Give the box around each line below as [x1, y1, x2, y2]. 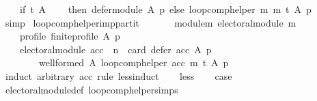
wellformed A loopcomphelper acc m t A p [38, 55, 229, 70]
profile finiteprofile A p [19, 29, 120, 43]
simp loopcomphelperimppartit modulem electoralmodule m [5, 15, 297, 29]
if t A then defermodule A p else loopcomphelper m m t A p [19, 2, 312, 16]
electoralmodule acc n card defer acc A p [19, 42, 212, 56]
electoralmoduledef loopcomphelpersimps [5, 82, 178, 96]
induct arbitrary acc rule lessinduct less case [5, 68, 232, 83]
